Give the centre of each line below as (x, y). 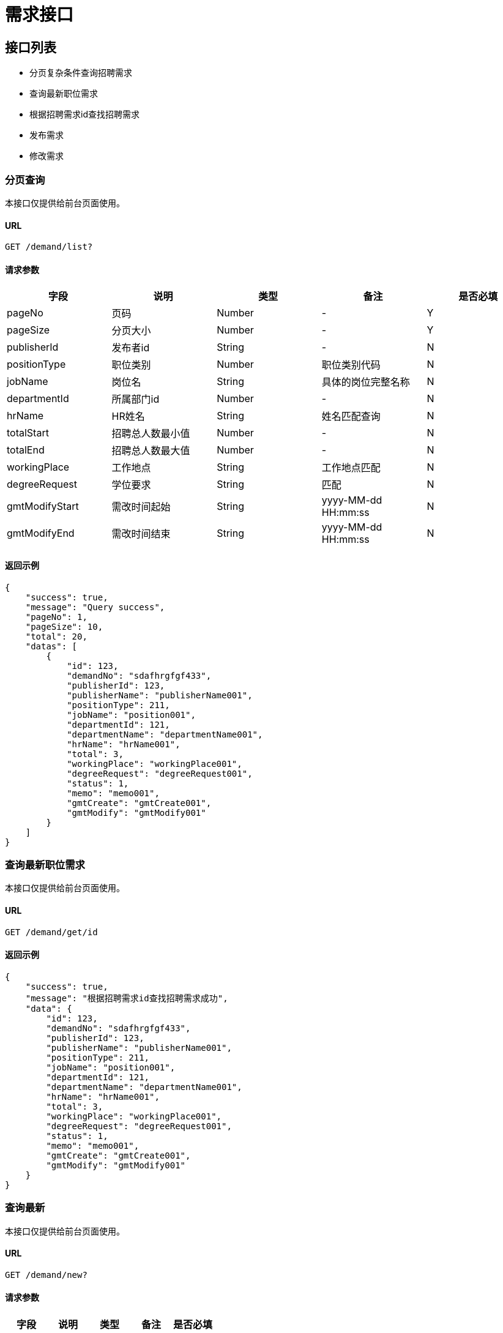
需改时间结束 (141, 534)
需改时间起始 (141, 507)
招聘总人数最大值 (151, 451)
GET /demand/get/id (51, 932)
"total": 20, (56, 636)
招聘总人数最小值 (151, 434)
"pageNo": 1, (56, 617)
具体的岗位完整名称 (366, 382)
